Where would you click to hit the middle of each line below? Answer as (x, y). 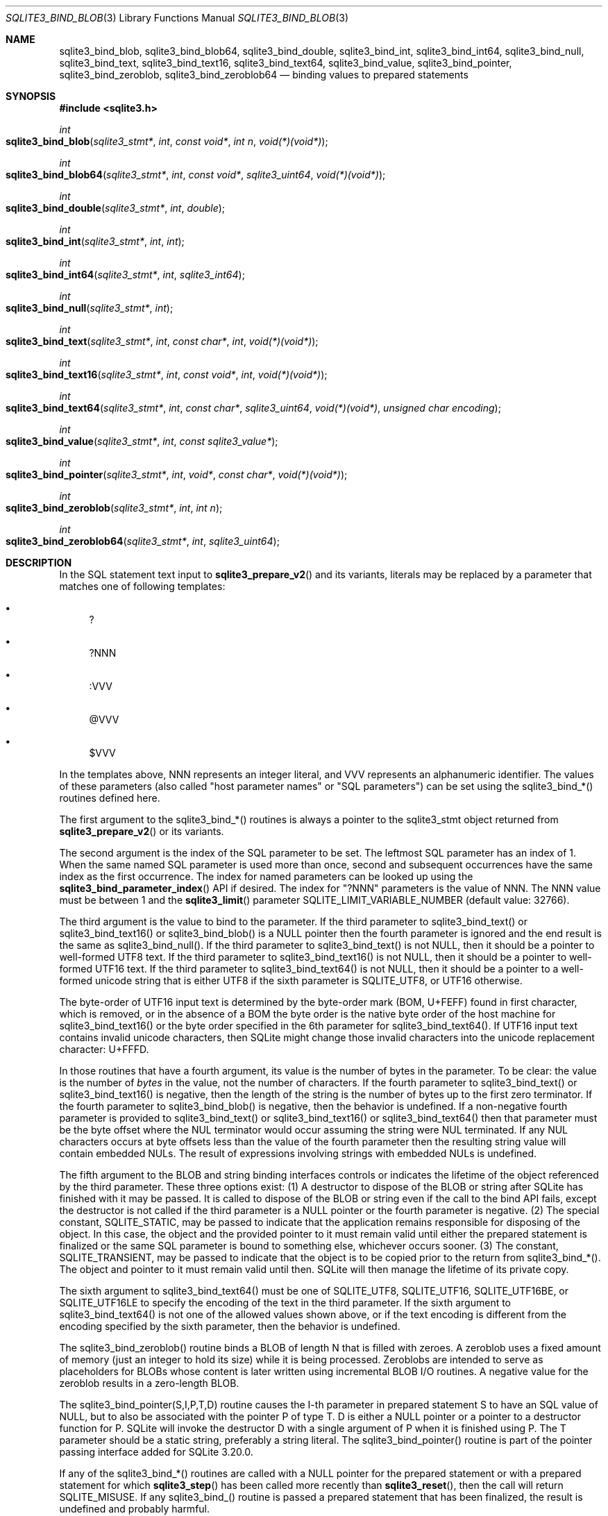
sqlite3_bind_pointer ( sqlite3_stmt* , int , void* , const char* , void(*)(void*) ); (177, 474)
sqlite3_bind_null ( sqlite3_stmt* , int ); (90, 308)
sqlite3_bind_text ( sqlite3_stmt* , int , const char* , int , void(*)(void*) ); (162, 341)
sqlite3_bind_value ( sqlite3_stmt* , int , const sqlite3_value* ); (142, 441)
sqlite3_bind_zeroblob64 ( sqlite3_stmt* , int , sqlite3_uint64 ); (143, 541)
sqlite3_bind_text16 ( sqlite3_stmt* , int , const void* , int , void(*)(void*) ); (167, 374)
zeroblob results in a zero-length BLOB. (149, 1383)
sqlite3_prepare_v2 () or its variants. (142, 831)
